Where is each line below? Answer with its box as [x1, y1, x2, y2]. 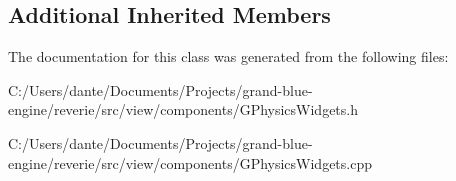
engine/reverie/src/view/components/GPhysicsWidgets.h [8, 99, 359, 120]
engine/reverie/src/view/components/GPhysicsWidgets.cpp [8, 152, 373, 173]
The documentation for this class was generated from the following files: [8, 46, 449, 67]
